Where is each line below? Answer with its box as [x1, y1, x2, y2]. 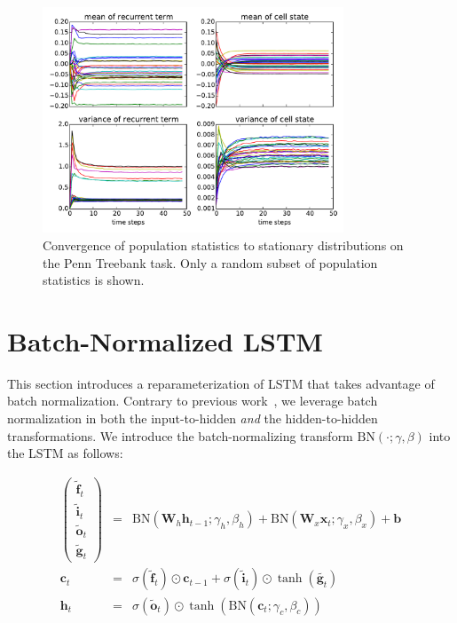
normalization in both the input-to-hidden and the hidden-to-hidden [7, 409, 378, 428]
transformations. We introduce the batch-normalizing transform [7, 426, 353, 445]
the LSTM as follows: [7, 444, 123, 462]
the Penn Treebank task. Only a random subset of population [43, 253, 378, 272]
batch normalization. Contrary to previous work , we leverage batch [7, 391, 378, 410]
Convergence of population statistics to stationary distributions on [43, 235, 404, 254]
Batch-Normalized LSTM [7, 322, 323, 359]
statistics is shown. [43, 271, 145, 289]
